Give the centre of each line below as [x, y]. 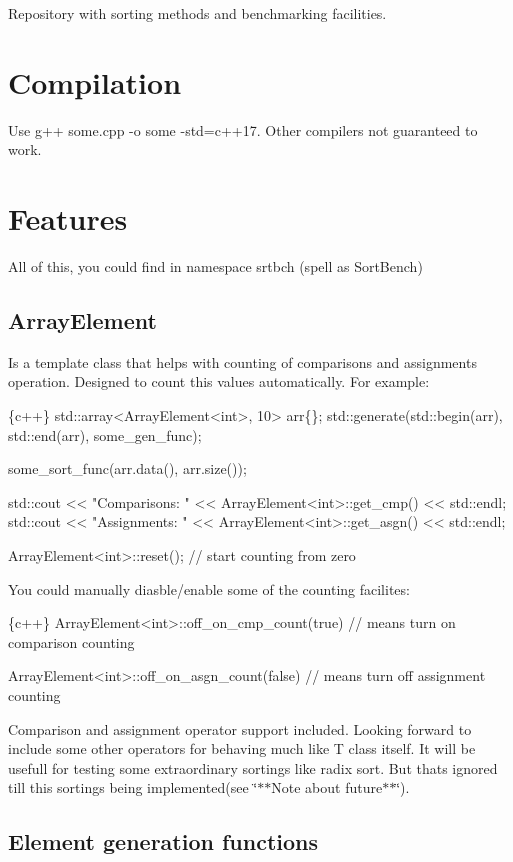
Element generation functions [163, 841]
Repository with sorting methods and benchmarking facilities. [197, 13]
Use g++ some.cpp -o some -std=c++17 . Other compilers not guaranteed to [243, 129]
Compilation [95, 81]
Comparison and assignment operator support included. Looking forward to [240, 728]
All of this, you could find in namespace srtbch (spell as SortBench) [215, 266]
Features [68, 218]
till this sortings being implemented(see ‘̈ [133, 787]
